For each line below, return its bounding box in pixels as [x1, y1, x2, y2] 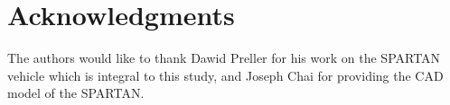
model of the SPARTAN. [7, 83, 145, 102]
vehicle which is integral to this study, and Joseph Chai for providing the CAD [7, 66, 444, 84]
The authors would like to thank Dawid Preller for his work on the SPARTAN [7, 48, 441, 67]
